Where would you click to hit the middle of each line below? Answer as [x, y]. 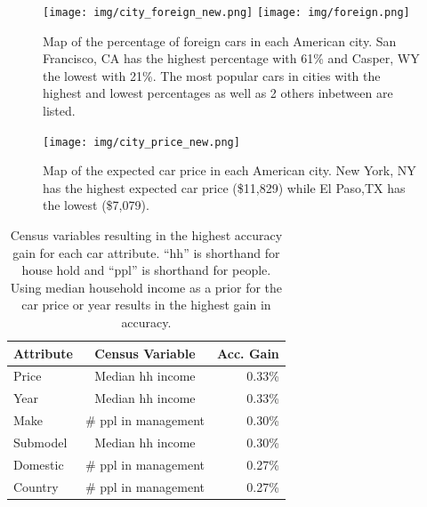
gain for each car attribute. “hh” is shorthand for [146, 252]
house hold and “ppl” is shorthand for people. [146, 270]
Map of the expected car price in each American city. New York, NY [230, 170]
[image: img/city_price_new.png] [141, 142]
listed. [59, 111]
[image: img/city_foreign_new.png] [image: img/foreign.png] [226, 12]
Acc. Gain [248, 353]
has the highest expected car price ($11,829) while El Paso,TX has [224, 187]
